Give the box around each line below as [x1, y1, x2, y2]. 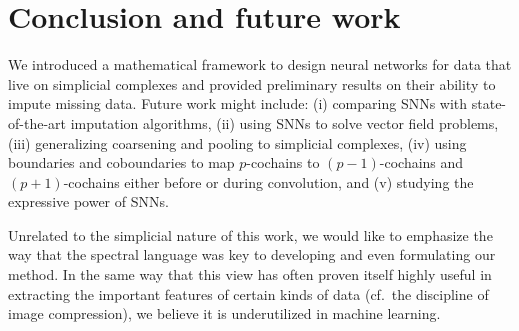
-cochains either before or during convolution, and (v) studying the [63, 171, 474, 192]
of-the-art [8, 112, 66, 133]
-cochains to [246, 152, 320, 173]
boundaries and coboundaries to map [8, 152, 235, 173]
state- [471, 93, 507, 114]
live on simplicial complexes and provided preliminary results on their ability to [8, 73, 496, 94]
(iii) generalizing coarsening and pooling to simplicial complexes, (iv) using [8, 132, 467, 153]
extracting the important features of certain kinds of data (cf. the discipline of [8, 283, 489, 304]
